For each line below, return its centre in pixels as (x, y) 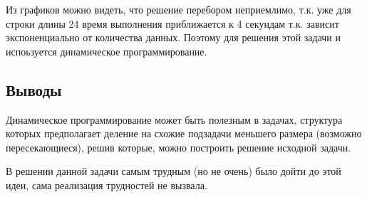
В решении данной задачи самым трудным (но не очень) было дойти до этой (174, 171)
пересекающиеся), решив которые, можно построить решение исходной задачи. (179, 147)
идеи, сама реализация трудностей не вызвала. (107, 185)
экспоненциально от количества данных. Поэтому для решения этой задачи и (173, 37)
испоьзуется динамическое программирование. (107, 51)
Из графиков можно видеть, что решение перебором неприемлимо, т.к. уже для (179, 9)
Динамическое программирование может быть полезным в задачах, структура (174, 119)
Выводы (34, 89)
